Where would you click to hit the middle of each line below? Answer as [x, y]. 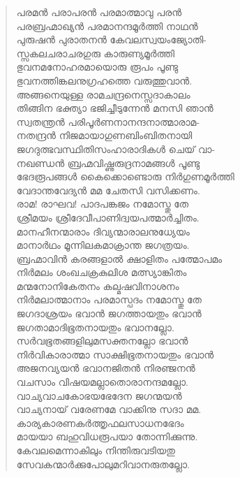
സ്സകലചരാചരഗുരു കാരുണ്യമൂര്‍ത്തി [96, 53]
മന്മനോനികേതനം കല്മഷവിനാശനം [98, 285]
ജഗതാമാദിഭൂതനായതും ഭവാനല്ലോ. [95, 327]
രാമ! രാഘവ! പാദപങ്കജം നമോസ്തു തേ [103, 204]
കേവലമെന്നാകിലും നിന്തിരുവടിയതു [96, 450]
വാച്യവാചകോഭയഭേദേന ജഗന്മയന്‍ [99, 395]
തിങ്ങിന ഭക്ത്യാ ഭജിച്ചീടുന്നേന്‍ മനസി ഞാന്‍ [115, 108]
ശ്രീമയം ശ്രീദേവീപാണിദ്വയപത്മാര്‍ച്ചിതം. [108, 217]
